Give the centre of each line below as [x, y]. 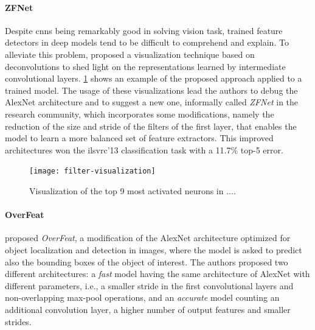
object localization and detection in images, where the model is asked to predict [154, 249]
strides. [18, 321]
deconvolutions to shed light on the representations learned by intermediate [145, 66]
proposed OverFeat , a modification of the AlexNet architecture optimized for [148, 238]
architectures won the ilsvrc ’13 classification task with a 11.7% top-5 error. [144, 149]
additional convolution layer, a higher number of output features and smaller [148, 309]
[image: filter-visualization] [92, 171]
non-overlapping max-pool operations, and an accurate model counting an [142, 297]
